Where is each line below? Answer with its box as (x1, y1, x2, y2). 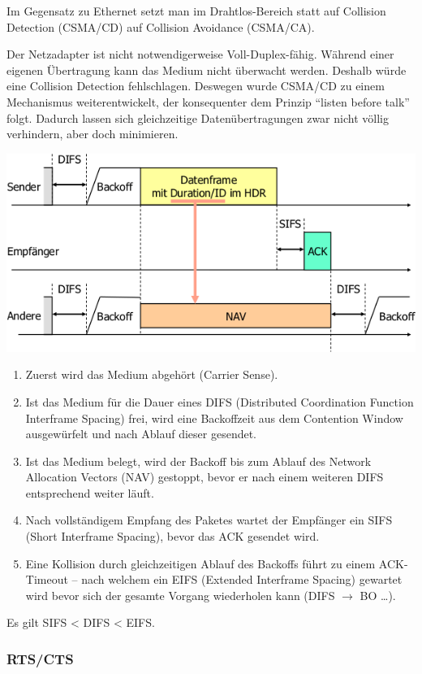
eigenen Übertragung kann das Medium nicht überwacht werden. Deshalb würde (6, 61, 407, 78)
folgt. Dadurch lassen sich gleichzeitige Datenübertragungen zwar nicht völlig (6, 109, 389, 126)
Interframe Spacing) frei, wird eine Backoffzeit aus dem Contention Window (25, 409, 403, 426)
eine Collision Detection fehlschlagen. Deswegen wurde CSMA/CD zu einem (6, 77, 385, 94)
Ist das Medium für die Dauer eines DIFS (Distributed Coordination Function (25, 393, 414, 410)
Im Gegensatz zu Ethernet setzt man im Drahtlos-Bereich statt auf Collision (6, 2, 386, 19)
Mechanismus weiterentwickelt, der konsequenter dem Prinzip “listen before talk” (6, 93, 410, 110)
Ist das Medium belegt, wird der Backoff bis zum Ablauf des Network (25, 452, 372, 469)
